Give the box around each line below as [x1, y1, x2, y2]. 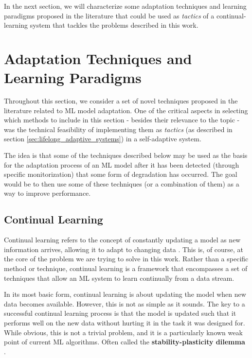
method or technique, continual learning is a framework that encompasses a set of [4, 263, 248, 273]
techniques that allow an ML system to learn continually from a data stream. [4, 273, 234, 283]
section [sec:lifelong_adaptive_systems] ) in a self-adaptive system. [4, 134, 201, 144]
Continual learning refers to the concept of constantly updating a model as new [4, 235, 241, 245]
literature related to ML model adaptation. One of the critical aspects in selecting [4, 105, 248, 115]
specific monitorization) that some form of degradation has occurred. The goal [4, 169, 237, 179]
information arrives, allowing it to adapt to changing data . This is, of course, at [4, 244, 244, 254]
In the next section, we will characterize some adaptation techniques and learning [4, 1, 247, 11]
